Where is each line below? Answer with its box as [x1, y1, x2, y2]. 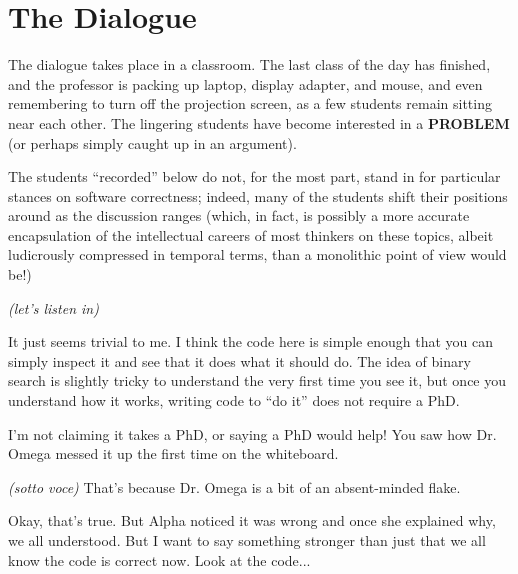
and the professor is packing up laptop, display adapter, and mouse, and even [8, 73, 483, 94]
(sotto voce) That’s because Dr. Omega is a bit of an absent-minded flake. [8, 476, 461, 497]
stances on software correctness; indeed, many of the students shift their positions [8, 185, 508, 206]
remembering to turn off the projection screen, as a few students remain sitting [8, 93, 492, 114]
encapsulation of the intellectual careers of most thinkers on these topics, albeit [8, 224, 494, 245]
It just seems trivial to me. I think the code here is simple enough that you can [8, 331, 493, 352]
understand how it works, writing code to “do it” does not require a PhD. [8, 390, 460, 411]
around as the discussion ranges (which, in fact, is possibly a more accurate [8, 205, 470, 226]
